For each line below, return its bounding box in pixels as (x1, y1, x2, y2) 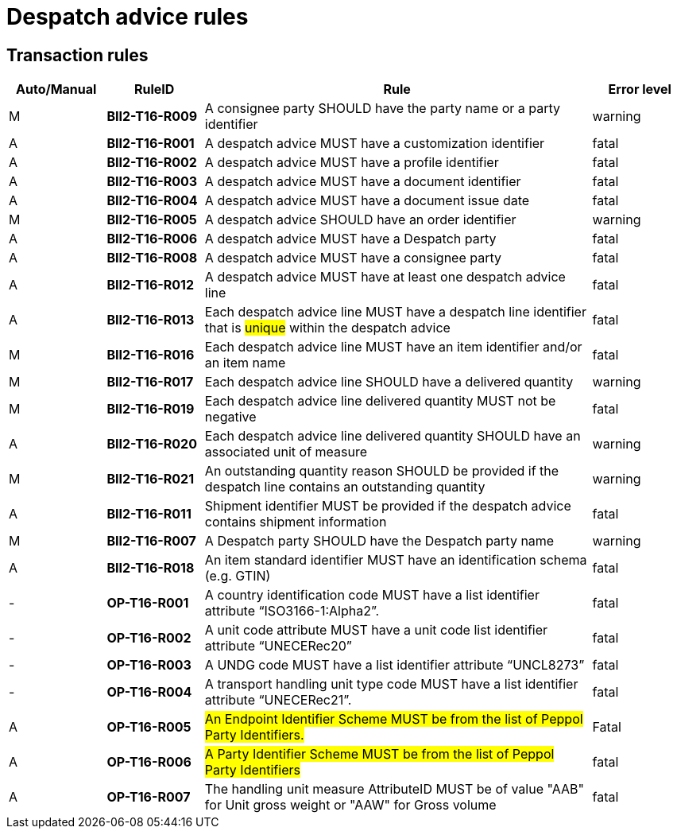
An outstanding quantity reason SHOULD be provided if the (204, 463, 559, 480)
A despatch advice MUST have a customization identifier (204, 135, 545, 152)
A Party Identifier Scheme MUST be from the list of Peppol (204, 746, 555, 763)
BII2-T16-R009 (106, 108, 198, 125)
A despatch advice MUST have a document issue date (204, 192, 530, 209)
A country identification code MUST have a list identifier (204, 587, 540, 604)
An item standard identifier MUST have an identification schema (204, 552, 587, 569)
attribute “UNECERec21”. (204, 692, 352, 709)
